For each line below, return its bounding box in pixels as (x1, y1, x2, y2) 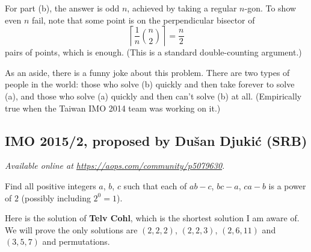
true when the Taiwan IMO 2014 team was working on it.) (5, 101, 221, 114)
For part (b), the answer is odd (5, 2, 120, 14)
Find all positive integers (5, 179, 96, 192)
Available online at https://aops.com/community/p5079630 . (5, 159, 225, 172)
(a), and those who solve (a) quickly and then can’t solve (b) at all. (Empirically (5, 89, 302, 102)
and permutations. (42, 235, 110, 248)
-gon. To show (244, 2, 297, 14)
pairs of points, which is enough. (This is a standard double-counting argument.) (5, 46, 302, 58)
